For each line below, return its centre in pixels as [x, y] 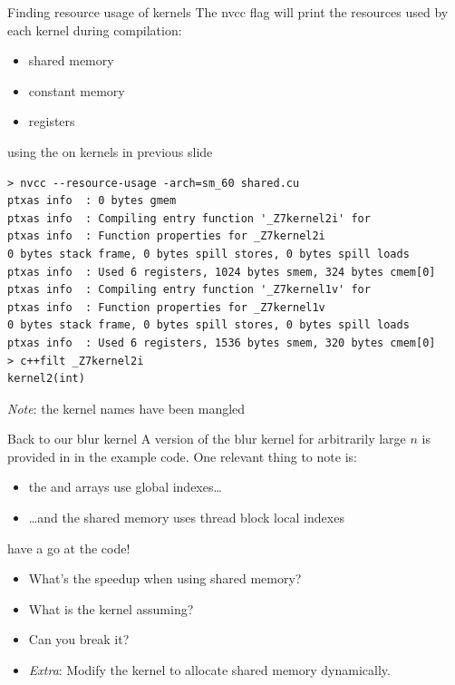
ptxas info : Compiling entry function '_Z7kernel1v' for [189, 290]
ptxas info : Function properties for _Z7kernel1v [166, 307]
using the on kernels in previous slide [110, 151]
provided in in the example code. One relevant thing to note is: [182, 456]
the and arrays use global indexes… [125, 487]
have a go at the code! [69, 548]
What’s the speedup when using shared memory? [165, 578]
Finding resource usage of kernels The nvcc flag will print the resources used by [228, 12]
